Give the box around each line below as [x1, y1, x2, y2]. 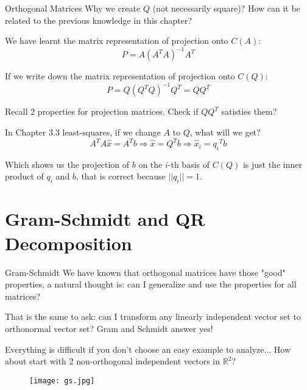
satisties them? [221, 105, 277, 118]
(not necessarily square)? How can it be [152, 2, 300, 14]
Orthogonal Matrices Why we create [5, 2, 141, 14]
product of [5, 170, 44, 182]
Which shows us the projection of [5, 157, 130, 170]
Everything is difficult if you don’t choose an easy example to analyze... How [5, 342, 291, 355]
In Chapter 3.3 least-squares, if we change [5, 125, 161, 138]
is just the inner [242, 157, 302, 170]
